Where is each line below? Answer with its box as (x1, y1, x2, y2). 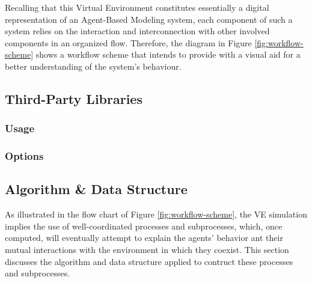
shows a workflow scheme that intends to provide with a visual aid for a (35, 48, 301, 61)
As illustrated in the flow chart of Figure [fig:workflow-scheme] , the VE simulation (5, 208, 307, 221)
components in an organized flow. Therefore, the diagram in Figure (5, 36, 252, 49)
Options (5, 148, 44, 163)
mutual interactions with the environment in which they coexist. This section (5, 243, 289, 256)
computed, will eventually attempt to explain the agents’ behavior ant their (5, 231, 283, 244)
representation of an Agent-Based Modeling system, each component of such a (5, 13, 293, 25)
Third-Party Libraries (5, 89, 142, 108)
